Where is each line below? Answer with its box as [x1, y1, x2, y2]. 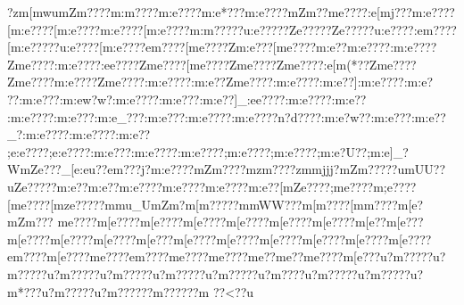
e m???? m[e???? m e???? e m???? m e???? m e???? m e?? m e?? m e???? [7, 247, 344, 266]
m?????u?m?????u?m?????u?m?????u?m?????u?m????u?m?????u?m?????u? [7, 264, 424, 283]
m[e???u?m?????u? [343, 247, 446, 266]
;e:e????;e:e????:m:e [7, 142, 113, 161]
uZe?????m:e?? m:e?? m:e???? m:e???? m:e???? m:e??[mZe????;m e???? [7, 177, 374, 195]
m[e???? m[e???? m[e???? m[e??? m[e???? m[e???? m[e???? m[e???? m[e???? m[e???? [7, 229, 432, 248]
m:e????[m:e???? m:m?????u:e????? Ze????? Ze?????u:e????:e [100, 20, 423, 38]
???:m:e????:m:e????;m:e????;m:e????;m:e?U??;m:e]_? [112, 142, 409, 161]
